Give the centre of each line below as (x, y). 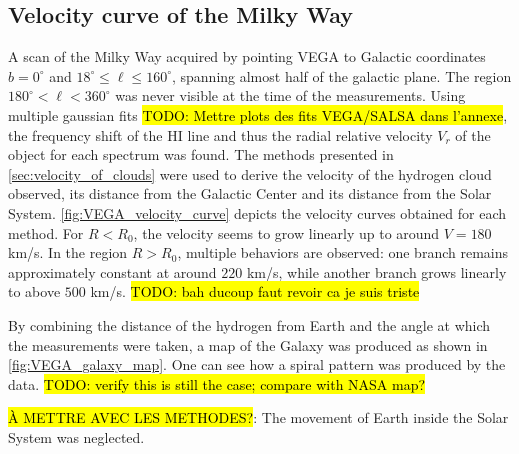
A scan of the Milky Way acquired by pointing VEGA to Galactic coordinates (247, 56)
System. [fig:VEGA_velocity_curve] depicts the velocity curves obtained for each (257, 212)
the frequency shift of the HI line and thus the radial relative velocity (220, 134)
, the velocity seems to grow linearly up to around (286, 232)
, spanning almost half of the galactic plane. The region (341, 75)
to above (34, 291)
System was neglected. (76, 436)
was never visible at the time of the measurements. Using (290, 95)
